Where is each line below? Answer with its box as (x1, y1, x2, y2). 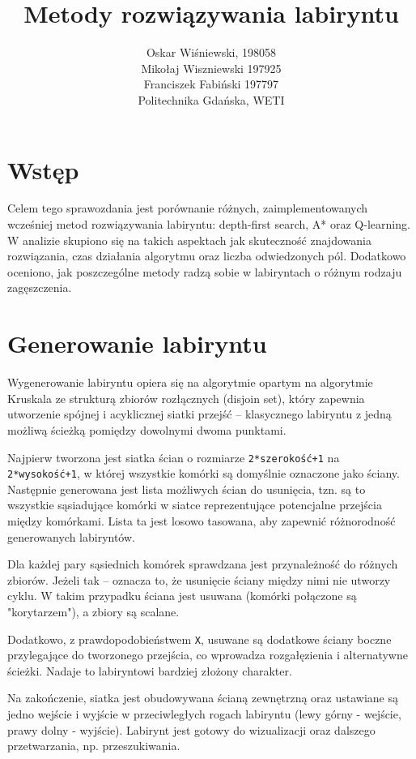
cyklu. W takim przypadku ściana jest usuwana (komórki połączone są (7, 587, 357, 604)
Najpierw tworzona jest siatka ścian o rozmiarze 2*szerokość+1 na (7, 448, 340, 465)
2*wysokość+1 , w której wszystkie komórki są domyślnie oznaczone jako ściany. (7, 465, 400, 482)
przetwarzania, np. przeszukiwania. (7, 737, 180, 754)
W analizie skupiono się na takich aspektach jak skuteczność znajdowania (7, 231, 371, 248)
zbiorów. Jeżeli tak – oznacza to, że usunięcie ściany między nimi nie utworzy (7, 571, 391, 588)
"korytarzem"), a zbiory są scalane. (7, 602, 180, 620)
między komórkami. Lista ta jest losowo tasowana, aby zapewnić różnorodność (7, 512, 396, 529)
